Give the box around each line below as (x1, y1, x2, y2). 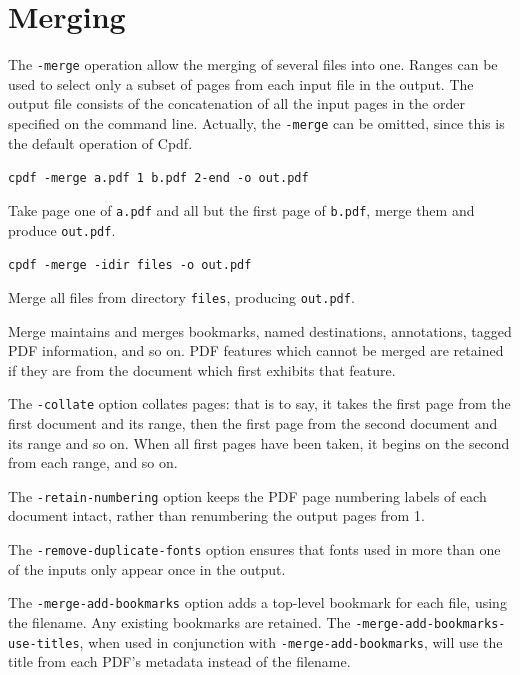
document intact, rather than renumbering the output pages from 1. (8, 505, 425, 526)
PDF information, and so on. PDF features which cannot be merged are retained (8, 340, 504, 361)
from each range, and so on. (8, 452, 178, 473)
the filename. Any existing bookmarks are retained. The (8, 611, 351, 632)
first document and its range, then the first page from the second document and (8, 412, 498, 433)
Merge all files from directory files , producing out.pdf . (8, 286, 355, 307)
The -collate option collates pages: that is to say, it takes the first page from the (8, 393, 511, 414)
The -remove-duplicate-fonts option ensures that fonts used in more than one (8, 538, 501, 559)
